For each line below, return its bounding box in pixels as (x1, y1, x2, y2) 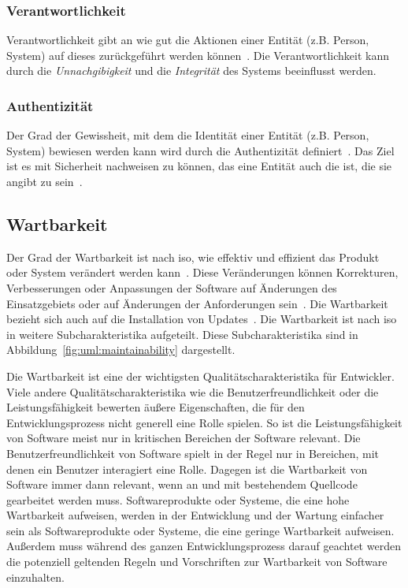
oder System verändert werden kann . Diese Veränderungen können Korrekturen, (6, 264, 399, 281)
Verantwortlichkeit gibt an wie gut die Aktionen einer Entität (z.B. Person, (6, 32, 369, 48)
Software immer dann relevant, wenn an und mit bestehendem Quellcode (6, 476, 358, 493)
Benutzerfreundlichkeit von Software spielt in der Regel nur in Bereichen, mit (6, 445, 380, 461)
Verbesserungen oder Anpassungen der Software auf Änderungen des (6, 279, 337, 296)
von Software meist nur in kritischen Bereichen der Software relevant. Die (6, 430, 361, 446)
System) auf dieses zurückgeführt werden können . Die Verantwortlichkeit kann (6, 47, 389, 63)
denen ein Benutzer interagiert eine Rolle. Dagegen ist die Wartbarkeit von (6, 460, 368, 477)
